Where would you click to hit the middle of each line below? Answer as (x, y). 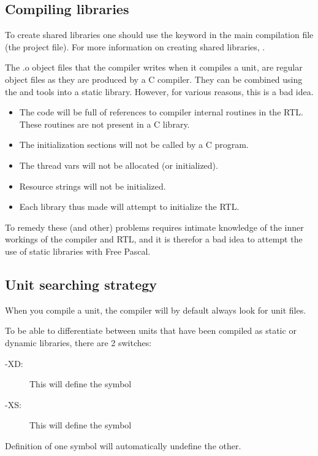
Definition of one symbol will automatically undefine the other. (123, 445)
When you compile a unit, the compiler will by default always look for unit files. (156, 310)
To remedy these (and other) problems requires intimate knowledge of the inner (154, 227)
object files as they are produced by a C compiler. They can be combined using (154, 79)
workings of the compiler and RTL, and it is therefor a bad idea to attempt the (154, 239)
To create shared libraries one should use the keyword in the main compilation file (159, 35)
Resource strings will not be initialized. (93, 186)
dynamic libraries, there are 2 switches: (78, 342)
